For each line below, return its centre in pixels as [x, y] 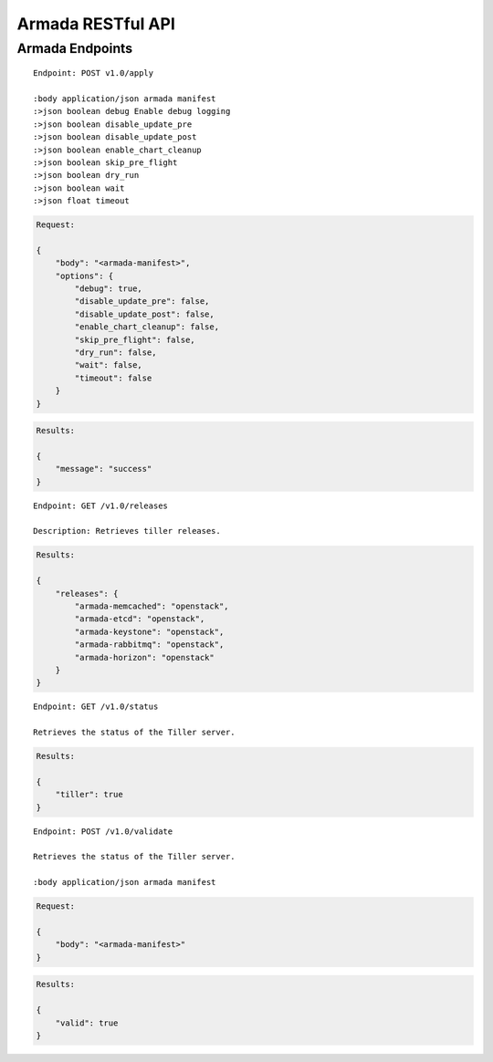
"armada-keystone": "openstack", [149, 631]
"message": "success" [104, 469]
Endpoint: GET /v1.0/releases [101, 505]
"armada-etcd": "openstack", [140, 619]
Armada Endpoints [74, 48]
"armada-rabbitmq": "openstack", [149, 645]
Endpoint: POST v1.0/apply [94, 73]
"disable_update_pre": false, [142, 302]
